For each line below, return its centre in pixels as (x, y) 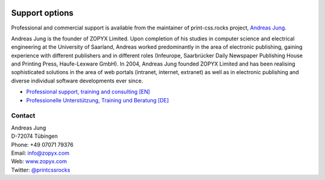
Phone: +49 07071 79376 (42, 144)
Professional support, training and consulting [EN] (88, 92)
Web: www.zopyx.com (39, 161)
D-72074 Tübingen (35, 136)
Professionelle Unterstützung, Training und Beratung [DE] (97, 100)
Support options (42, 13)
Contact (23, 116)
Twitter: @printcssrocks (41, 170)
